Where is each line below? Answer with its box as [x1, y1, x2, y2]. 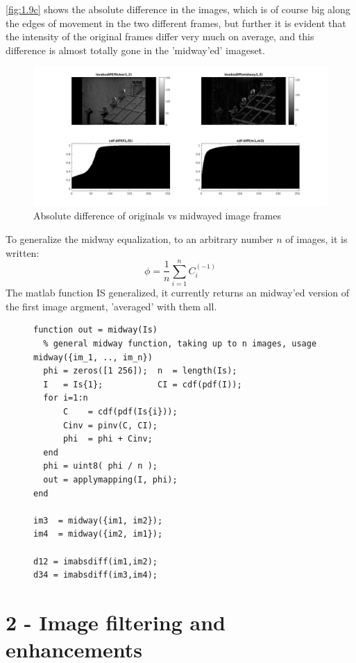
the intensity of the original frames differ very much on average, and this [6, 29, 314, 44]
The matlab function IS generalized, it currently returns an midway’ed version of [6, 285, 350, 300]
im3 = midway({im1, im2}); [33, 515, 163, 526]
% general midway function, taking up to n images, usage [43, 339, 317, 349]
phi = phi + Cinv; [62, 434, 153, 444]
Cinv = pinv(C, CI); [62, 420, 158, 430]
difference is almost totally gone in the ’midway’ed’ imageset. [6, 42, 265, 57]
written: [6, 245, 40, 260]
